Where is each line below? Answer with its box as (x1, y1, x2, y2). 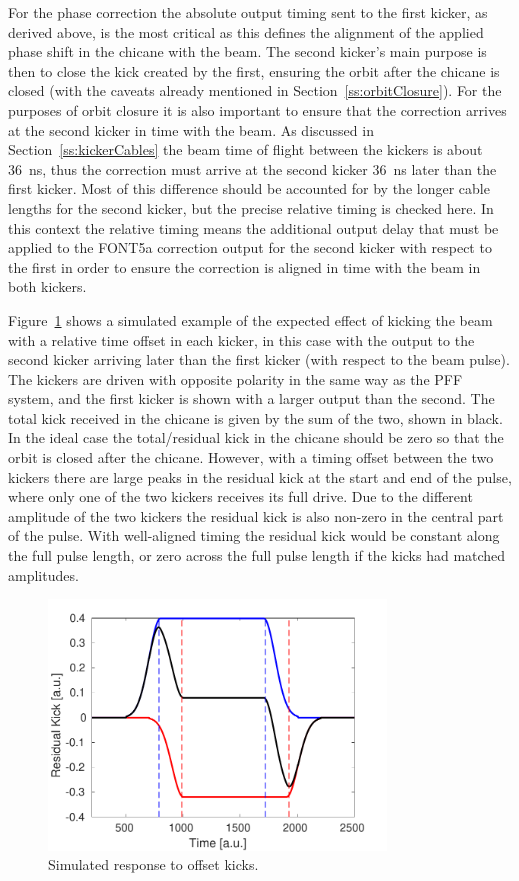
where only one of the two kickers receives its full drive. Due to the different (8, 486, 473, 507)
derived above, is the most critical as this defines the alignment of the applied (8, 21, 484, 42)
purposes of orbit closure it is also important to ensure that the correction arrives (8, 99, 507, 120)
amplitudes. (8, 564, 79, 585)
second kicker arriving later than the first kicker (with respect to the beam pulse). (8, 349, 510, 370)
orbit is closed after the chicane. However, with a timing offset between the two (8, 447, 494, 468)
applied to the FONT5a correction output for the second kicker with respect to (8, 237, 492, 258)
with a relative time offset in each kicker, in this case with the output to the (8, 329, 475, 350)
